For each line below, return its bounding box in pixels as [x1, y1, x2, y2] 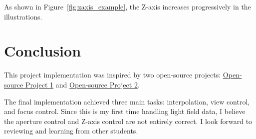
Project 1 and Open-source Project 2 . [25, 79, 140, 89]
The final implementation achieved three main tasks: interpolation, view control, [4, 96, 250, 106]
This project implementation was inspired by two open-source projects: [4, 69, 221, 80]
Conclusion [4, 40, 81, 61]
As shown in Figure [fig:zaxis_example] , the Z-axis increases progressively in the [4, 1, 251, 11]
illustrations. [4, 11, 42, 21]
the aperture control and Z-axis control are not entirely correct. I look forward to [4, 115, 253, 126]
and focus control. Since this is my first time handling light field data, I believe [4, 106, 246, 116]
